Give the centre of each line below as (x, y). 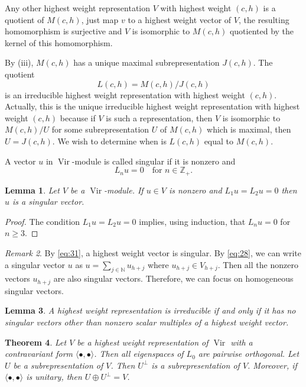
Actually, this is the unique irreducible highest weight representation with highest (152, 106)
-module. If (124, 190)
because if (78, 117)
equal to (219, 141)
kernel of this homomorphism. (59, 42)
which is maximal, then (249, 129)
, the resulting (264, 19)
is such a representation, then (159, 117)
